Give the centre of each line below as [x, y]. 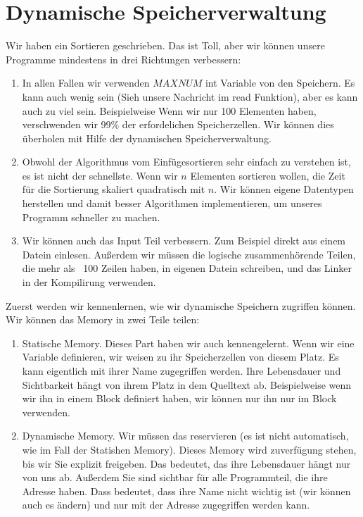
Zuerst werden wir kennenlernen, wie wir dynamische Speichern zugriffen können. [181, 305]
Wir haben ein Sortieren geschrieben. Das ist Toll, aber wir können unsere [165, 45]
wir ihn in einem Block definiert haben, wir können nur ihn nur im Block [179, 398]
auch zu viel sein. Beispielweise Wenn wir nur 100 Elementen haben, [169, 110]
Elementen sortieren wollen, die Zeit [268, 175]
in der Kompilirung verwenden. [89, 282]
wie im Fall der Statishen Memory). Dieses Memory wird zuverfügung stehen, [189, 449]
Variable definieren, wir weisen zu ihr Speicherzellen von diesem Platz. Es [180, 357]
